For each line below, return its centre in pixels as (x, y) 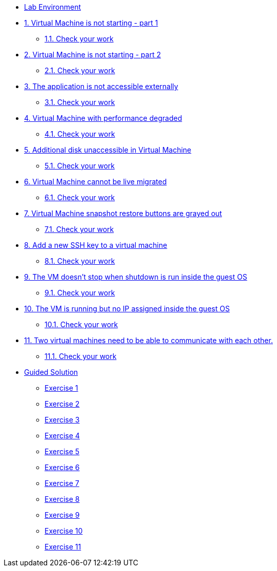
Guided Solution (51, 372)
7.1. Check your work (79, 229)
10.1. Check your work (81, 324)
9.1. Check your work (80, 293)
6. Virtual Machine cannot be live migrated (95, 182)
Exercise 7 (62, 483)
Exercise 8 (62, 499)
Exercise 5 (62, 451)
